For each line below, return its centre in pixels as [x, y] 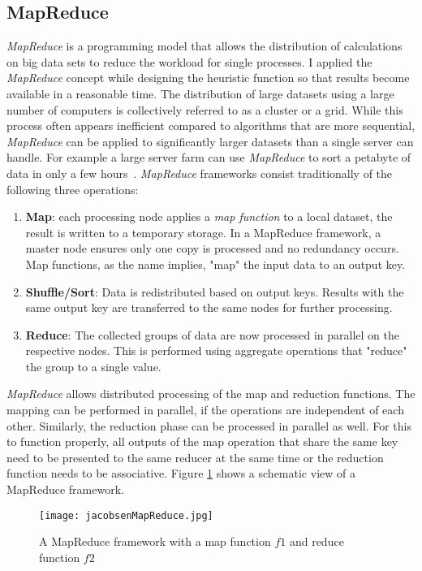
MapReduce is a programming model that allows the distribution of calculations [205, 46]
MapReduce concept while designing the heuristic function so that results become [208, 78]
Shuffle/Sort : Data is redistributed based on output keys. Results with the [215, 291]
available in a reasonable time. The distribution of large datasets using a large [200, 93]
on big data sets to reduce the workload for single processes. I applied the [189, 61]
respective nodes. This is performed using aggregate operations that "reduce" [216, 350]
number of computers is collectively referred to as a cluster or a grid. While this [205, 109]
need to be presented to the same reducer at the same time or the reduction [195, 457]
